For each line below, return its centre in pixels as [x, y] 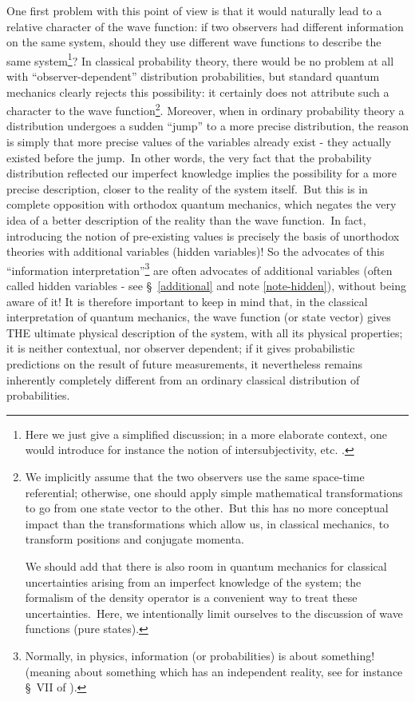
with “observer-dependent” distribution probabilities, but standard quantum [193, 76]
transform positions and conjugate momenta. [134, 539]
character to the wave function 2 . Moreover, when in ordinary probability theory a [206, 109]
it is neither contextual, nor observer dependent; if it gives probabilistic [181, 348]
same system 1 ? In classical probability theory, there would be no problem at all [200, 59]
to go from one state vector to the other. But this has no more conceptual [207, 508]
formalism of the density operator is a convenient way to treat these [191, 597]
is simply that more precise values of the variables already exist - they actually [199, 142]
